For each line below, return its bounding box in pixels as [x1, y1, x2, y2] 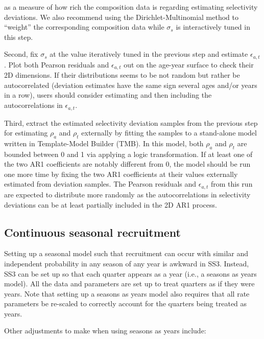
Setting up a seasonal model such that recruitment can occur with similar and [4, 248, 249, 259]
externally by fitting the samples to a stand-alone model [81, 127, 257, 138]
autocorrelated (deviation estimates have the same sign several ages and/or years [4, 79, 257, 90]
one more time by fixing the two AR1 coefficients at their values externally [4, 168, 238, 179]
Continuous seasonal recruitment [4, 224, 181, 240]
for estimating [4, 127, 48, 138]
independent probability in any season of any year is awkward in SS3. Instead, [4, 258, 249, 268]
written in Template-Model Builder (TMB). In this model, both [4, 138, 204, 148]
